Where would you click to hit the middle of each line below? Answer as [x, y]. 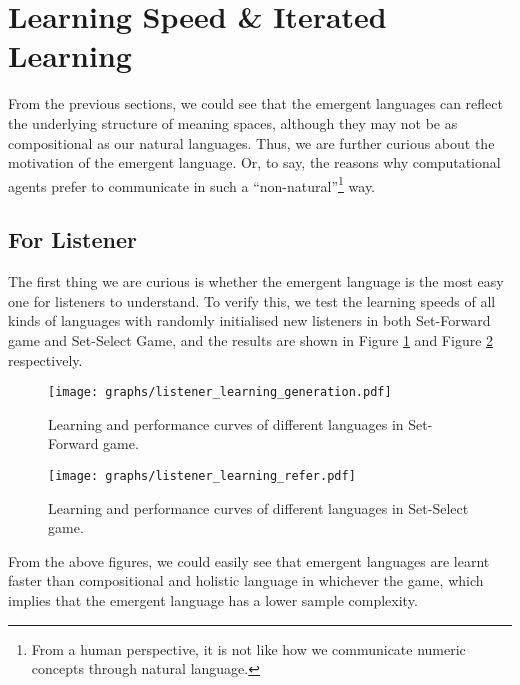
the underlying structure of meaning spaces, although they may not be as [233, 122]
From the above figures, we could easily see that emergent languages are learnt [249, 560]
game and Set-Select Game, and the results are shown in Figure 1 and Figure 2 [251, 339]
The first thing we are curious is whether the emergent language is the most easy [256, 281]
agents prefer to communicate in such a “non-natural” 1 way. [191, 184]
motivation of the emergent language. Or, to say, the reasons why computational [254, 162]
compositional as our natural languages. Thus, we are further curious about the [251, 142]
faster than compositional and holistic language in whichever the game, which [246, 580]
